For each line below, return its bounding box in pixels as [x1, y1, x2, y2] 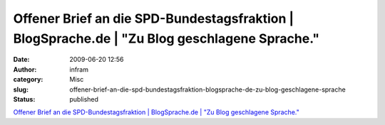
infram [69, 65, 89, 74]
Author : [13, 65, 37, 74]
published [69, 94, 99, 103]
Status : [13, 94, 36, 103]
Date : [13, 55, 30, 64]
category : [13, 75, 43, 84]
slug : [13, 85, 29, 94]
